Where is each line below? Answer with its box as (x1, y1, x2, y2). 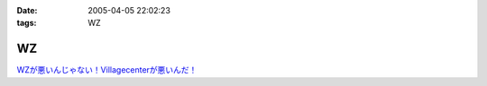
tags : (16, 18, 37, 29)
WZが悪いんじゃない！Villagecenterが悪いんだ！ (16, 64, 198, 75)
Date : (16, 5, 38, 15)
